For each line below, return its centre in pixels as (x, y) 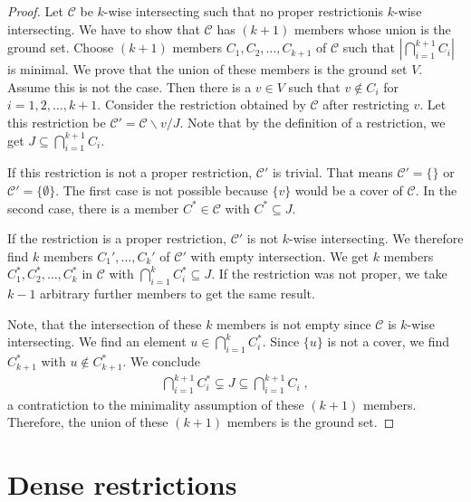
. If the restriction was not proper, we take (329, 274)
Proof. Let (35, 11)
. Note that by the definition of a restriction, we (312, 122)
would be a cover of (349, 189)
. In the (436, 189)
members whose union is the (372, 28)
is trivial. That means (332, 172)
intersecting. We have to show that (104, 28)
